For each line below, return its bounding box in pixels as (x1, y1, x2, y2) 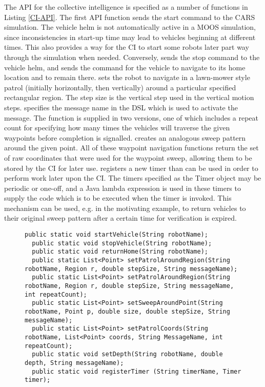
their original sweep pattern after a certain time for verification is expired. (4, 212, 237, 223)
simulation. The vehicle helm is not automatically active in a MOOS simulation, (4, 22, 256, 32)
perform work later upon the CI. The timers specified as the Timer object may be (4, 172, 261, 183)
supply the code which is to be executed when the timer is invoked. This (4, 192, 232, 203)
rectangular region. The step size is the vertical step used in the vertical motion (4, 92, 254, 103)
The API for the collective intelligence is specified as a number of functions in (4, 2, 248, 12)
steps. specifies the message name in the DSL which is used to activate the (4, 102, 238, 112)
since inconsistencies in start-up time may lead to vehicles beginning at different (4, 31, 256, 42)
